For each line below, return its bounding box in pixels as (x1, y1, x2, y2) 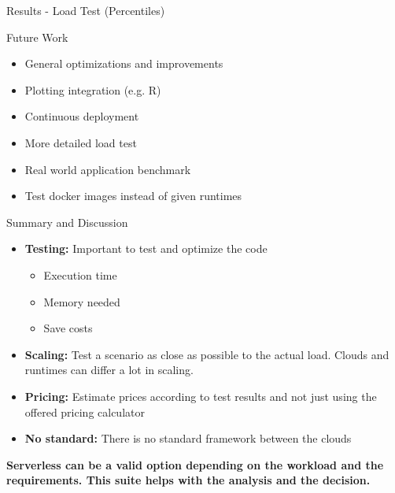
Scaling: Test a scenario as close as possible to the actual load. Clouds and (24, 346, 389, 362)
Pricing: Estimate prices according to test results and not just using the (24, 387, 377, 404)
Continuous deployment (24, 108, 139, 124)
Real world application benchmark (24, 161, 191, 177)
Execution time (43, 266, 117, 283)
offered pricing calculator (24, 403, 145, 420)
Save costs (43, 320, 93, 336)
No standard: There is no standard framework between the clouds (24, 430, 352, 447)
